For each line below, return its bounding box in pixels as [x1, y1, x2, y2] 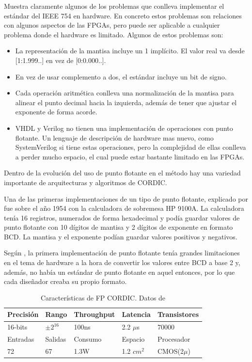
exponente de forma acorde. [15, 107, 97, 117]
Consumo [74, 334, 102, 344]
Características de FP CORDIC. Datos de [40, 292, 166, 302]
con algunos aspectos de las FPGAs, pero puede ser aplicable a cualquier [4, 20, 220, 30]
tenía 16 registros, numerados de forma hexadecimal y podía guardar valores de [4, 212, 240, 222]
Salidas [45, 334, 66, 344]
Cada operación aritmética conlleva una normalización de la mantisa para [15, 88, 234, 98]
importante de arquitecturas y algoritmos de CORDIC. [4, 177, 167, 187]
